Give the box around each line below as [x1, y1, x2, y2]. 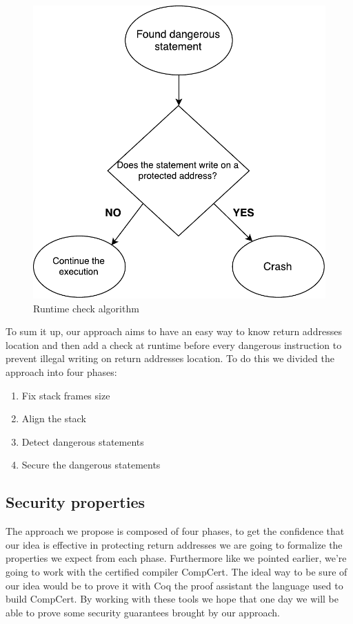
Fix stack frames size [21, 388, 110, 402]
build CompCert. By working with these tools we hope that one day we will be [6, 592, 339, 606]
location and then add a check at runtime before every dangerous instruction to [6, 337, 342, 352]
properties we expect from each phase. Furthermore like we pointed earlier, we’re [6, 551, 347, 565]
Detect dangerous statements [21, 434, 144, 448]
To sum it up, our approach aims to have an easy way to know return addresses [6, 324, 342, 339]
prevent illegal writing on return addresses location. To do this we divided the [6, 351, 334, 366]
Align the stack [21, 411, 86, 426]
